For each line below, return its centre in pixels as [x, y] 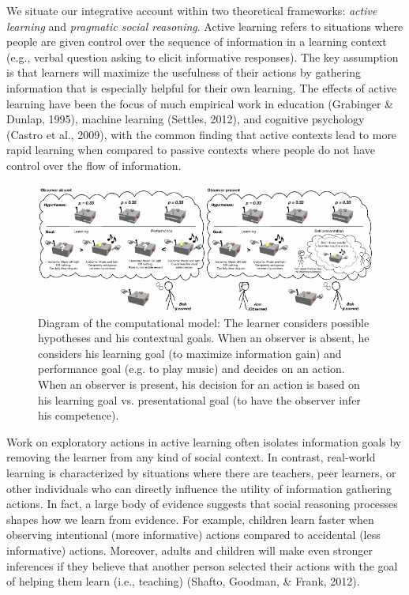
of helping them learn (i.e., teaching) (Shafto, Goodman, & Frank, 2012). [183, 581]
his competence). [79, 415]
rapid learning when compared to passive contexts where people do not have [191, 150]
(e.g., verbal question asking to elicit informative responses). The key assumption [203, 56]
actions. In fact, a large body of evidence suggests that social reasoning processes [202, 504]
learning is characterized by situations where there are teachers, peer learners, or [201, 473]
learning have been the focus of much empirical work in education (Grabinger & [200, 103]
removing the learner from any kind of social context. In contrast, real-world [191, 457]
